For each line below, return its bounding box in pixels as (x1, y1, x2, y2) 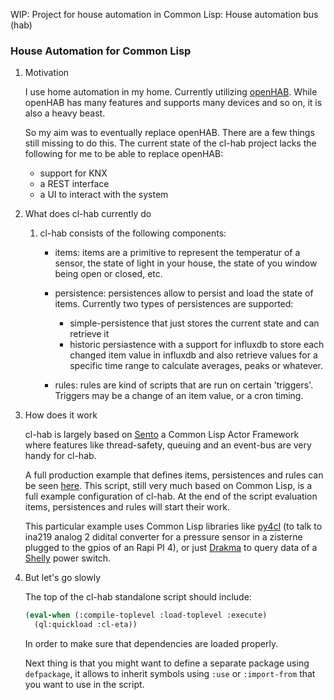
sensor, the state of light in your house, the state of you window (54, 257, 318, 269)
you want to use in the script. (24, 679, 145, 691)
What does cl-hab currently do (24, 208, 152, 220)
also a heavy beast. (24, 107, 106, 119)
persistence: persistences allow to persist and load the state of (54, 287, 314, 299)
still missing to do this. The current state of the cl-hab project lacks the (24, 137, 317, 149)
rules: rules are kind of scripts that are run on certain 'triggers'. (54, 379, 314, 391)
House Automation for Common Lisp (10, 44, 192, 58)
